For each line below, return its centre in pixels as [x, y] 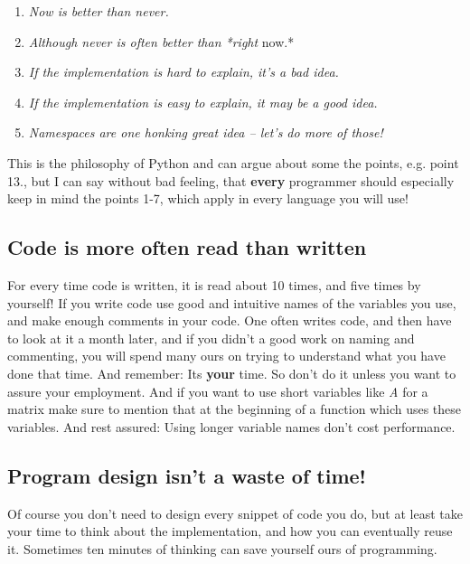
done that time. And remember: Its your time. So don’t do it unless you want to [232, 373]
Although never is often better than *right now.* [161, 41]
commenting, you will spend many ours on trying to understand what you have [226, 356]
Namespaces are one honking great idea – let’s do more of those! [206, 132]
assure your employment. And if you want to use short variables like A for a [218, 391]
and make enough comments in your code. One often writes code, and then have [230, 320]
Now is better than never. [99, 11]
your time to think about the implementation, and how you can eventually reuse [230, 531]
